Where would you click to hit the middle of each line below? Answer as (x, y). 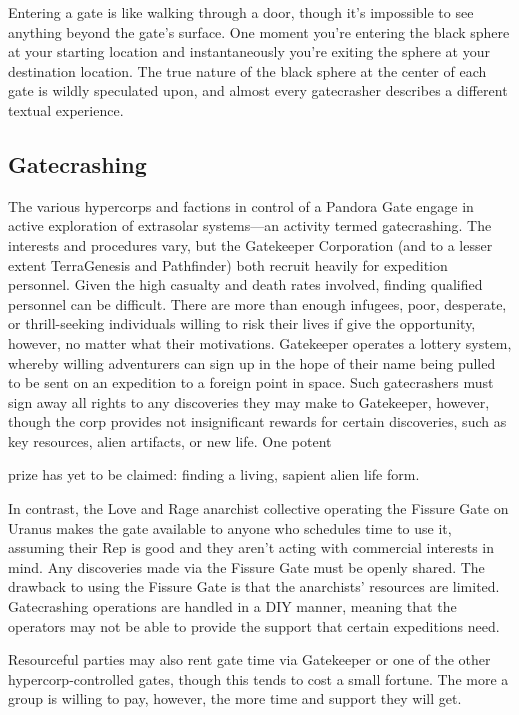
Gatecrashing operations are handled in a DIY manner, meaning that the (232, 606)
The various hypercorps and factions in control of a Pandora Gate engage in (241, 205)
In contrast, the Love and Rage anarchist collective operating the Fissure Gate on (258, 508)
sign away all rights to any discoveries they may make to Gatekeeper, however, (249, 401)
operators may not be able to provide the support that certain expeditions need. (254, 625)
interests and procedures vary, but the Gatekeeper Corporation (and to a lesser (250, 244)
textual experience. (66, 109)
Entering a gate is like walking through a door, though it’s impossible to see (241, 12)
